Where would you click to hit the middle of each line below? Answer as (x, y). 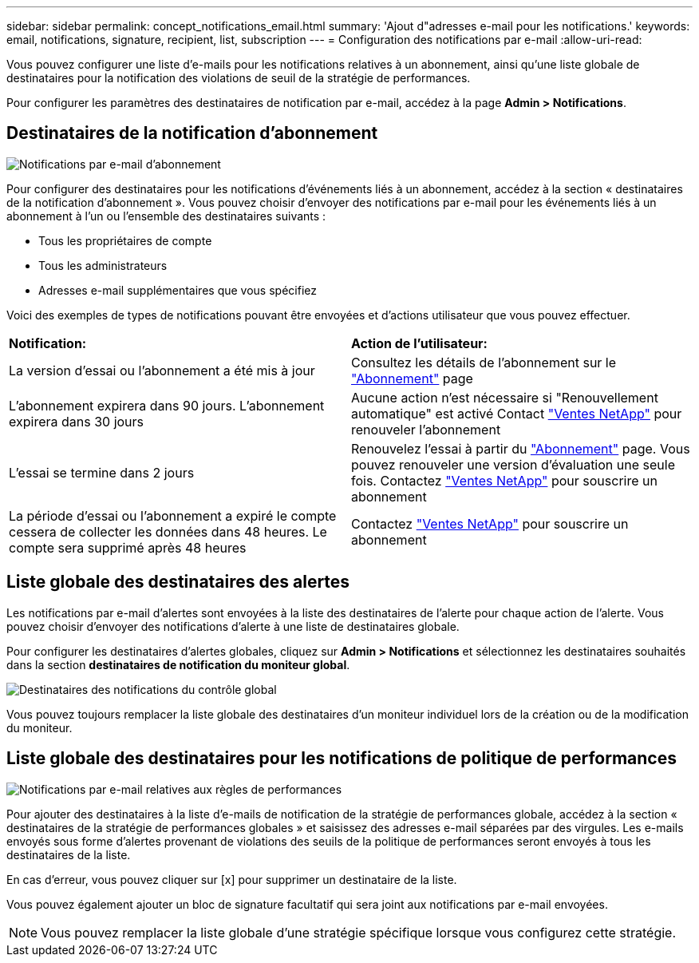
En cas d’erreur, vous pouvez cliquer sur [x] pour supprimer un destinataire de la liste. (232, 879)
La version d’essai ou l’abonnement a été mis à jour (162, 370)
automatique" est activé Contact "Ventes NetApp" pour (517, 413)
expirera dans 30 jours (77, 421)
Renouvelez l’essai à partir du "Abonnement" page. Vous (521, 448)
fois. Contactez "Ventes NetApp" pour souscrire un (504, 480)
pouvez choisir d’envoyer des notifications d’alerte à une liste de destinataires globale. (233, 626)
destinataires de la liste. (69, 854)
